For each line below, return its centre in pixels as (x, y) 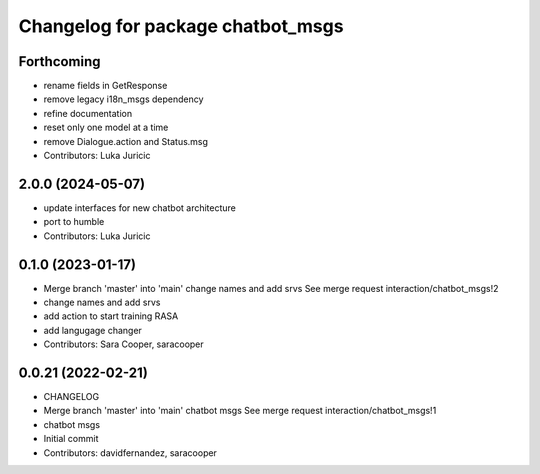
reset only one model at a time (106, 127)
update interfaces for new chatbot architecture (140, 207)
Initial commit (71, 439)
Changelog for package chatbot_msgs (181, 26)
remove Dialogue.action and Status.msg (126, 141)
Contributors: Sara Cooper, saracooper (123, 344)
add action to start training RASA (111, 316)
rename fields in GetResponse (105, 86)
